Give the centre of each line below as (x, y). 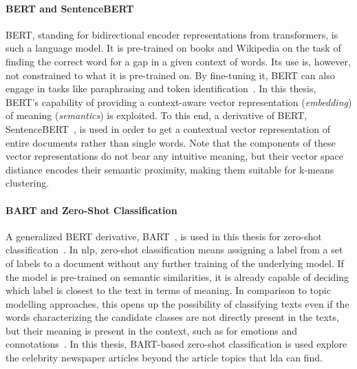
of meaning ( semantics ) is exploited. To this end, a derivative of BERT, (156, 115)
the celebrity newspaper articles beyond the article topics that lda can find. (164, 358)
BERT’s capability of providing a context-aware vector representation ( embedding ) (179, 102)
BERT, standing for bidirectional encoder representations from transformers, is (172, 34)
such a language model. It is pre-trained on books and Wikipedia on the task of (173, 48)
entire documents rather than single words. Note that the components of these (171, 142)
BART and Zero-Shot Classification (91, 210)
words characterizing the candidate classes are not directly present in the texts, (172, 317)
